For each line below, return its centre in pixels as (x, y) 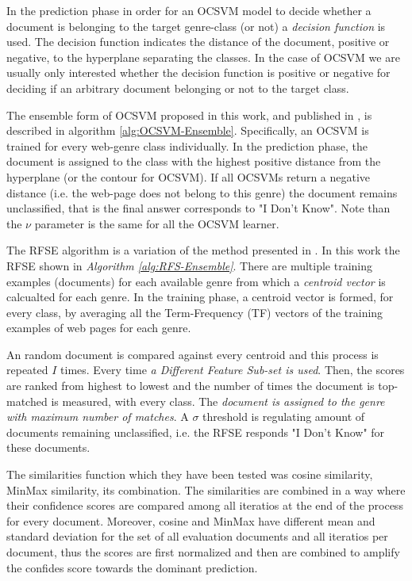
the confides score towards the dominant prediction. (132, 567)
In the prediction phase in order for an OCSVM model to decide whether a (189, 10)
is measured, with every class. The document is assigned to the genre (218, 401)
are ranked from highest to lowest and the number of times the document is (191, 386)
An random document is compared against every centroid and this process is (193, 354)
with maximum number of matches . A (98, 417)
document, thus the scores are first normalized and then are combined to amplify (203, 552)
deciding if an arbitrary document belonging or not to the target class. (178, 88)
